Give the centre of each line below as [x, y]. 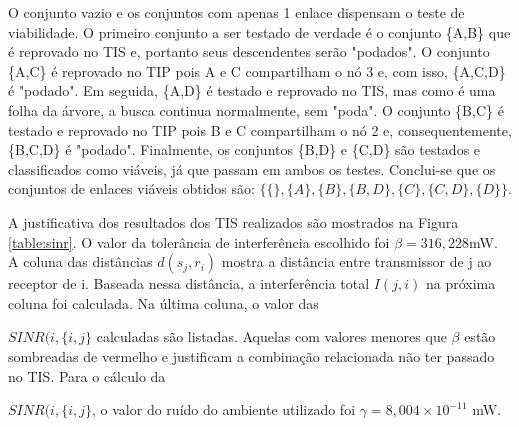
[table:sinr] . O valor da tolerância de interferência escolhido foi [199, 241]
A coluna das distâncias [80, 261]
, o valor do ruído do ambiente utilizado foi [224, 409]
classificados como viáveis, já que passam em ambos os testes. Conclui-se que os [252, 168]
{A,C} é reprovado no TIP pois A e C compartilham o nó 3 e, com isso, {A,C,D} [257, 70]
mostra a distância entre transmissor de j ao [356, 261]
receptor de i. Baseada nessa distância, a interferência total [189, 283]
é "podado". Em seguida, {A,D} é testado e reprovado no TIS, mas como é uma [252, 90]
